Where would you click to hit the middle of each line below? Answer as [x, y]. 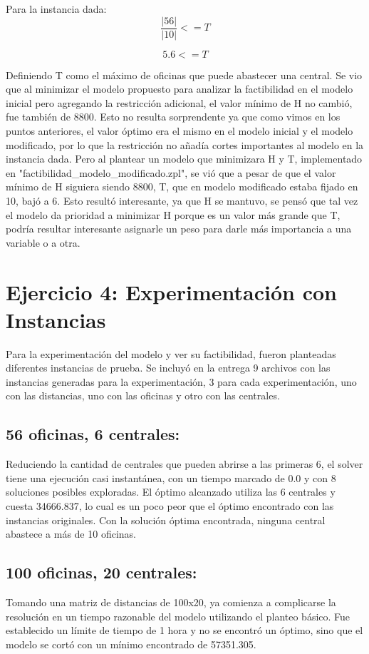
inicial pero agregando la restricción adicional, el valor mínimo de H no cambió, [179, 102]
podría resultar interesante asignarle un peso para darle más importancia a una [179, 229]
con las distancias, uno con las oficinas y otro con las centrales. [143, 395]
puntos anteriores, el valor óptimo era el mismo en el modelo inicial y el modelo [180, 131]
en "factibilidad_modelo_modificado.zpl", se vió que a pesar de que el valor [171, 172]
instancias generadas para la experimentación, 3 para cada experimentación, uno [181, 381]
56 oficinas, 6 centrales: [93, 434]
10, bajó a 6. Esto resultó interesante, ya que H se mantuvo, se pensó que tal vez [182, 200]
